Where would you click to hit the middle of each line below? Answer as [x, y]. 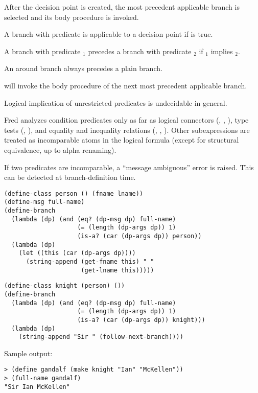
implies [222, 51]
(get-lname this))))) [118, 270]
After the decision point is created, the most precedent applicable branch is [122, 7]
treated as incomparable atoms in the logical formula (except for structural [122, 140]
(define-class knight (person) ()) [65, 286]
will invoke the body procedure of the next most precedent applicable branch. [126, 85]
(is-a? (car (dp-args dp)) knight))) [141, 320]
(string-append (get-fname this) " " [90, 261]
